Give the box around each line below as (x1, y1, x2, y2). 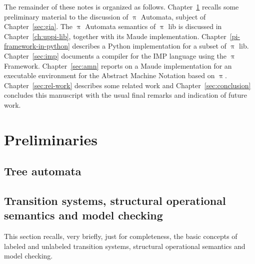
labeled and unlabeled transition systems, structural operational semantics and (4, 240, 245, 251)
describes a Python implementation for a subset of (72, 41, 226, 51)
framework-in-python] (4, 41, 70, 51)
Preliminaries (4, 129, 97, 149)
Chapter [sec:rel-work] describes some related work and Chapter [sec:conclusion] (4, 80, 251, 90)
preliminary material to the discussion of (4, 11, 128, 22)
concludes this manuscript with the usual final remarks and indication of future (4, 90, 247, 100)
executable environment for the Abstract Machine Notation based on (4, 70, 215, 81)
